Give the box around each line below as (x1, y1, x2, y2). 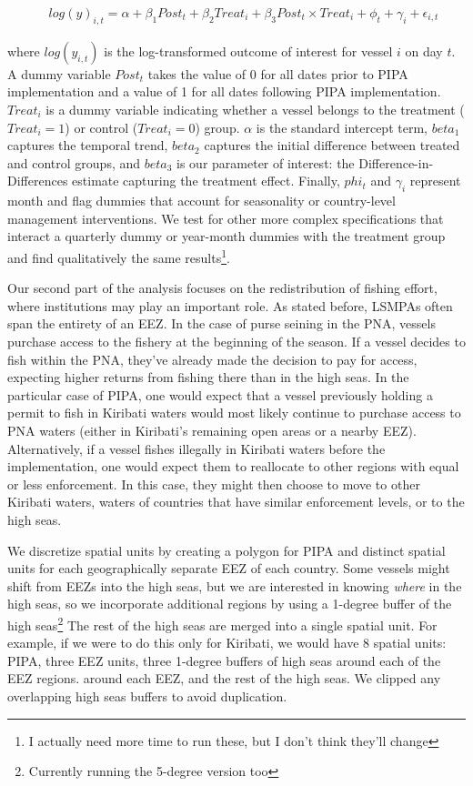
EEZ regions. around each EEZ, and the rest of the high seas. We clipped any (7, 669, 441, 688)
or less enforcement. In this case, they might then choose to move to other (7, 474, 420, 493)
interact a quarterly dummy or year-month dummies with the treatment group (7, 227, 446, 246)
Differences (7, 171, 68, 190)
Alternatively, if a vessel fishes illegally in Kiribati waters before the (7, 438, 386, 458)
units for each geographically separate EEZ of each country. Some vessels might (7, 559, 450, 578)
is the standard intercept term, (256, 117, 428, 136)
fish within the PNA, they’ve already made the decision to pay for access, (7, 349, 418, 368)
